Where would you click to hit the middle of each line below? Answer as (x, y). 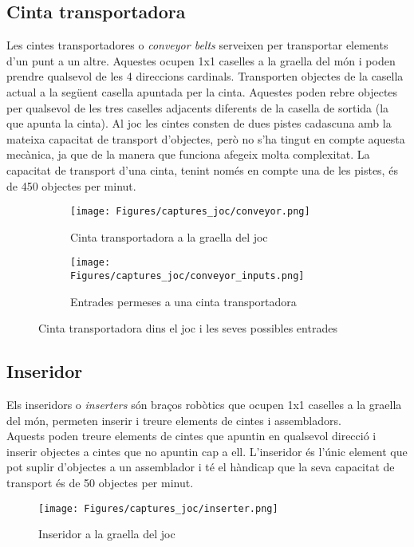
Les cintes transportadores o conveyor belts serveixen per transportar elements (197, 45)
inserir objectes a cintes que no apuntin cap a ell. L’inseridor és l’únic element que (207, 451)
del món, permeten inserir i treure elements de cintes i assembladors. (174, 420)
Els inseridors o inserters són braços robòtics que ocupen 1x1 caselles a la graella (204, 405)
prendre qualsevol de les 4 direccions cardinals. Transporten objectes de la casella (205, 76)
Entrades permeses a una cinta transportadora (183, 301)
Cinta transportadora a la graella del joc (169, 236)
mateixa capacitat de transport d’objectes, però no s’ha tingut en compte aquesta (206, 138)
